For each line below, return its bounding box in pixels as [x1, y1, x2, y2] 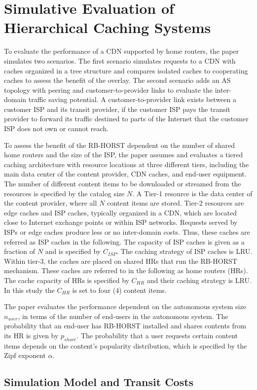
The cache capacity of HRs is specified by [4, 275, 129, 285]
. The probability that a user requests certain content [76, 330, 238, 340]
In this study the [4, 284, 55, 295]
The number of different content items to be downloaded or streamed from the [4, 178, 241, 189]
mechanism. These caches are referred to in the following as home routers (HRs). [4, 265, 248, 276]
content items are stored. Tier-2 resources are [107, 198, 244, 208]
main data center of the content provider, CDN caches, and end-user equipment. [4, 169, 247, 179]
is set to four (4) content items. [72, 284, 167, 295]
